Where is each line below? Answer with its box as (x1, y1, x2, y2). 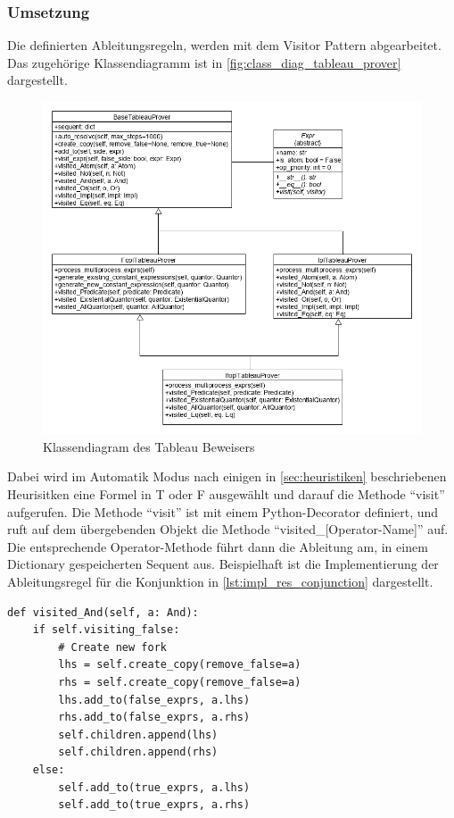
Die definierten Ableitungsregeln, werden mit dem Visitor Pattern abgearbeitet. (7, 36, 442, 54)
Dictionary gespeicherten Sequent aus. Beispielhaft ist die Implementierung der (7, 555, 439, 573)
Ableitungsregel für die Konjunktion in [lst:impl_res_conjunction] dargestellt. (7, 572, 433, 591)
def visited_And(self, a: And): (7, 605, 199, 619)
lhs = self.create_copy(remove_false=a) (58, 658, 301, 672)
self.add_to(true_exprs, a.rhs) (58, 798, 251, 812)
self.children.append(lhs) (58, 728, 219, 741)
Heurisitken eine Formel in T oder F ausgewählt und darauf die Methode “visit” (7, 485, 445, 504)
